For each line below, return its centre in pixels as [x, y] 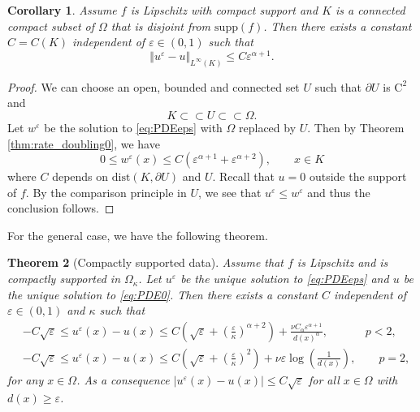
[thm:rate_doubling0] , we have [84, 143]
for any [26, 379]
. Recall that [243, 176]
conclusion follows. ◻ [61, 208]
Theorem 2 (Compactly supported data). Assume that [145, 262]
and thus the [339, 192]
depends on [80, 176]
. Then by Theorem [356, 127]
